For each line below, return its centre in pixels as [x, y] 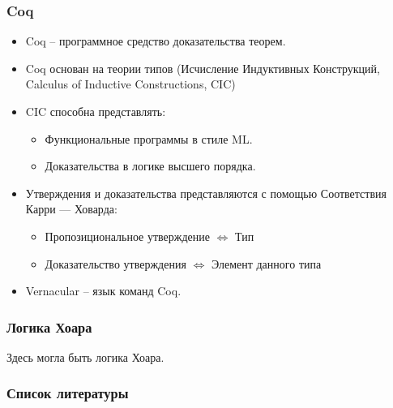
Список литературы [68, 393]
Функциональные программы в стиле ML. [149, 138]
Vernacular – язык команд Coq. [103, 291]
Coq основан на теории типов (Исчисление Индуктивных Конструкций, [203, 68]
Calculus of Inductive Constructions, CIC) [130, 84]
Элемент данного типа [266, 263]
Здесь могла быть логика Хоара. [85, 356]
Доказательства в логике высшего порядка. [150, 166]
